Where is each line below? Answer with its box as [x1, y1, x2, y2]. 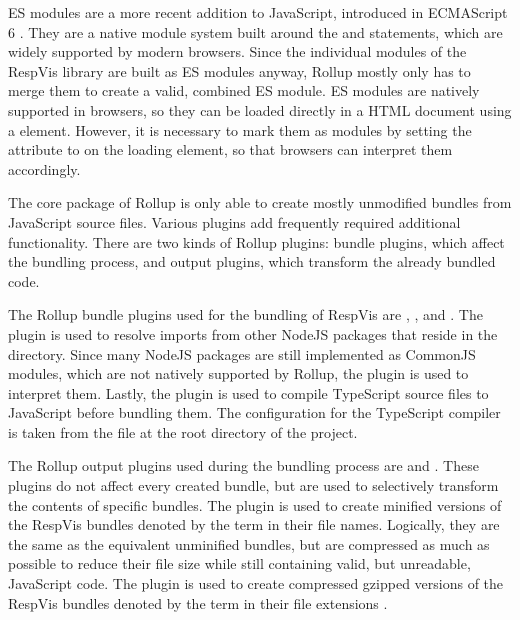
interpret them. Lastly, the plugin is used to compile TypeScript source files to [8, 382, 489, 403]
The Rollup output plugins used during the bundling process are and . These [8, 455, 479, 476]
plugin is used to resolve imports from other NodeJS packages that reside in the [8, 323, 498, 344]
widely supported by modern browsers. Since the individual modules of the [8, 41, 467, 62]
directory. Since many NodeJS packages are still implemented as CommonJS [8, 343, 476, 364]
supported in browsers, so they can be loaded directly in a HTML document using [8, 99, 512, 120]
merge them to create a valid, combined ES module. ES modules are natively [8, 80, 480, 101]
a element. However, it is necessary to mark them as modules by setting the [8, 119, 472, 140]
